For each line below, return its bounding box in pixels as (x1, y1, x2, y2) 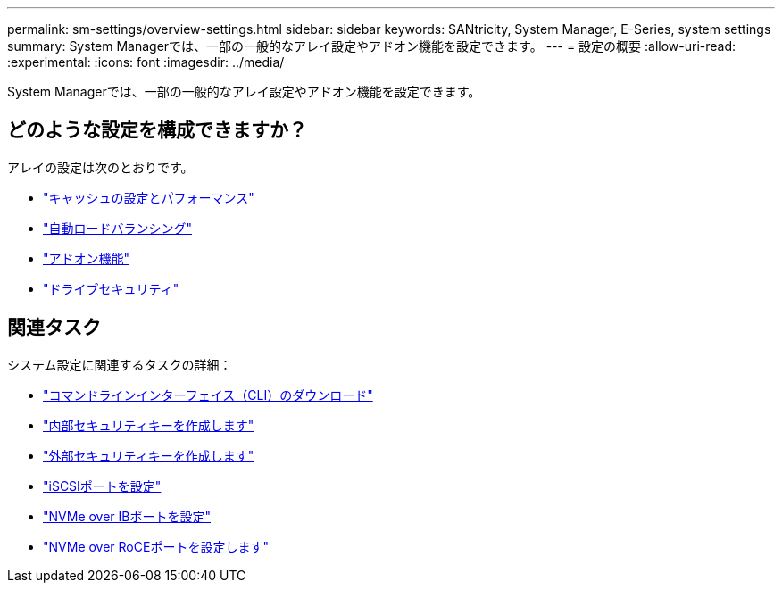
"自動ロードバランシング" (43, 220, 193, 236)
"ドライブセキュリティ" (43, 280, 179, 296)
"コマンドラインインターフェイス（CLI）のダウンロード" (43, 386, 373, 403)
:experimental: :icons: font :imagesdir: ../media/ (7, 54, 285, 70)
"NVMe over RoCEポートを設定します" (43, 538, 269, 554)
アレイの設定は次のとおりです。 (7, 159, 194, 175)
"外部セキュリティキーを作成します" (43, 447, 254, 463)
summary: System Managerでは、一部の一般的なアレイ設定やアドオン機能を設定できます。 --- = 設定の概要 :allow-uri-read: (7, 38, 736, 54)
